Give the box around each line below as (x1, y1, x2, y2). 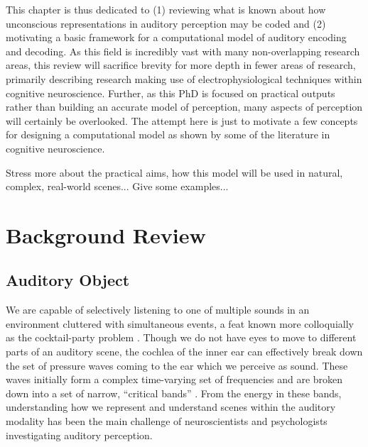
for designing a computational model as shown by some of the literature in (6, 127, 330, 142)
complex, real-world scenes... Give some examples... (6, 179, 229, 194)
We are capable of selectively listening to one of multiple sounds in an (6, 302, 310, 317)
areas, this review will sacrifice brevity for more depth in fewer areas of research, (6, 57, 356, 72)
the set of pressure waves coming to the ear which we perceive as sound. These (6, 358, 348, 372)
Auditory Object (6, 269, 130, 291)
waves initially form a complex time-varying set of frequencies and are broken (6, 372, 343, 387)
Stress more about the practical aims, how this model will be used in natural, (6, 165, 343, 180)
